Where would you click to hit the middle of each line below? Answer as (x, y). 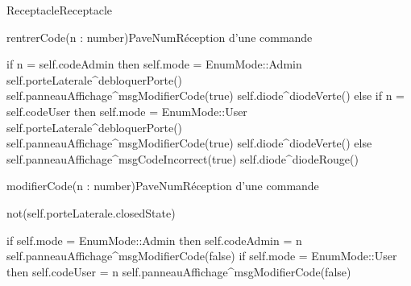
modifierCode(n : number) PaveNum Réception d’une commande (163, 186)
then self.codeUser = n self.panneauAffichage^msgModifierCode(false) (179, 271)
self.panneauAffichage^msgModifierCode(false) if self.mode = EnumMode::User (202, 256)
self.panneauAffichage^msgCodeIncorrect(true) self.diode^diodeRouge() (183, 158)
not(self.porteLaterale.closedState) (91, 212)
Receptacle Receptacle (60, 10)
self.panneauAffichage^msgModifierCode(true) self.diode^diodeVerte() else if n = (205, 95)
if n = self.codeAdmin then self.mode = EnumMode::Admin (154, 64)
